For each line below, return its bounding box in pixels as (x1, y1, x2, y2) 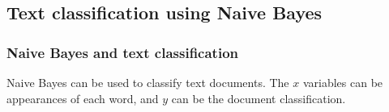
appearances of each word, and (6, 89, 159, 106)
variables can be (302, 74, 383, 90)
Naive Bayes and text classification (6, 42, 239, 62)
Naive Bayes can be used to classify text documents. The (6, 74, 289, 90)
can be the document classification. (171, 89, 346, 106)
